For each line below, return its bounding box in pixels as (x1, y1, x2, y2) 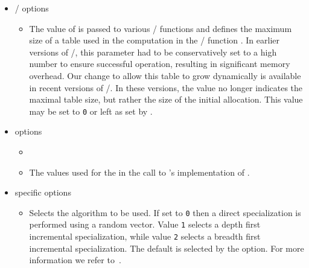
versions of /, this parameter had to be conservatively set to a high (29, 45, 277, 58)
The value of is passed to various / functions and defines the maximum (29, 22, 292, 34)
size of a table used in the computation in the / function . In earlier (29, 34, 279, 46)
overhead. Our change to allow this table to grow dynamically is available (29, 69, 301, 81)
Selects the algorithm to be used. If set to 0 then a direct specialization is (29, 206, 301, 219)
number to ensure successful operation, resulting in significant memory (29, 57, 290, 70)
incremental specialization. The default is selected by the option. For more (29, 241, 304, 254)
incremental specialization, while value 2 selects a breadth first (29, 230, 261, 243)
